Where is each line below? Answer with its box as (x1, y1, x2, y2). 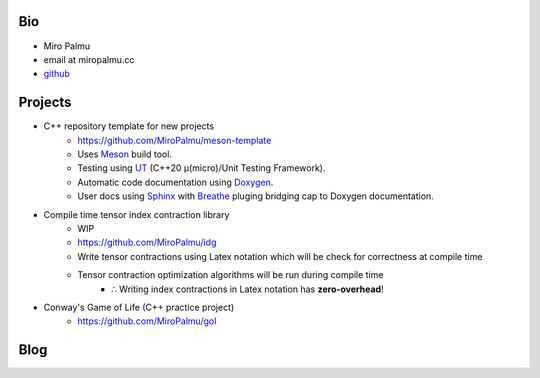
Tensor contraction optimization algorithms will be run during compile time (77, 269, 384, 281)
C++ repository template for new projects (43, 120, 215, 132)
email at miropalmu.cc (43, 53, 135, 65)
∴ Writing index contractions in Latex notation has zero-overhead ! (111, 283, 384, 295)
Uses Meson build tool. (77, 148, 172, 160)
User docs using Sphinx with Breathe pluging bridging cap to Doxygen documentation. (77, 190, 434, 202)
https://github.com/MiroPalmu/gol (77, 315, 217, 327)
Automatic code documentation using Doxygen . (77, 176, 274, 188)
